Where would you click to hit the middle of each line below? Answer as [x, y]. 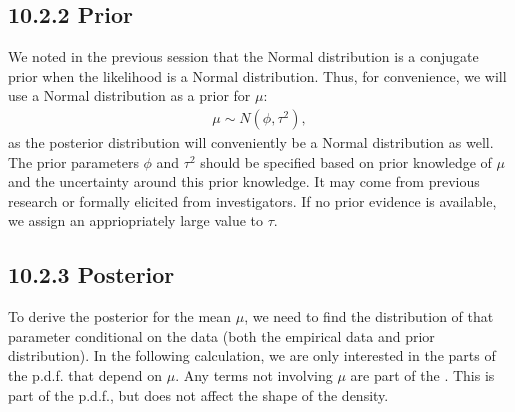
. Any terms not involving [254, 374]
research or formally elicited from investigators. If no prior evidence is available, [252, 200]
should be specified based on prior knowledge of [346, 161]
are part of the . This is [422, 374]
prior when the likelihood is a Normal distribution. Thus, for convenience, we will [257, 75]
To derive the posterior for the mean [120, 316]
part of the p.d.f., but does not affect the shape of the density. [198, 394]
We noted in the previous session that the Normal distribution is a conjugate [243, 56]
